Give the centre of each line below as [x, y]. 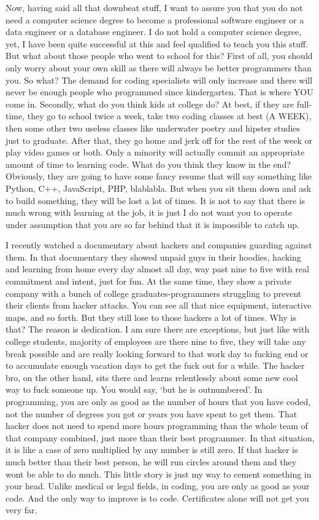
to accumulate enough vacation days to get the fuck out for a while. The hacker [155, 365]
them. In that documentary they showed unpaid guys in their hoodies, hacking [153, 257]
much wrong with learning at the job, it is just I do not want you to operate [149, 212]
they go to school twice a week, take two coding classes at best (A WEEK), [169, 116]
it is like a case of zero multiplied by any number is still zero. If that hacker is [152, 450]
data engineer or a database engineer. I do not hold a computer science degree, [154, 32]
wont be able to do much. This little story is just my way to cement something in [159, 474]
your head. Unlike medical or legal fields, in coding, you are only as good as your [158, 486]
